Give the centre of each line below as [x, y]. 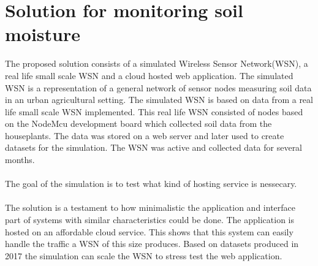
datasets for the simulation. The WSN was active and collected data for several [154, 147]
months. [20, 160]
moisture [43, 34]
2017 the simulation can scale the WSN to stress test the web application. [144, 255]
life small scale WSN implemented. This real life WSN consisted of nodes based [154, 111]
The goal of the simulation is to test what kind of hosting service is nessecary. [151, 184]
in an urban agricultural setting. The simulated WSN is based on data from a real [159, 100]
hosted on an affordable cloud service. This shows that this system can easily [149, 231]
